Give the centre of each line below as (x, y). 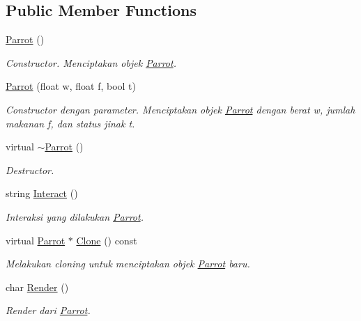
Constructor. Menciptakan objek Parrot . (91, 62)
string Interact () (42, 193)
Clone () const (107, 240)
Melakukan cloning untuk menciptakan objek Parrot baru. (128, 264)
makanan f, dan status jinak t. (70, 123)
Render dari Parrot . (48, 310)
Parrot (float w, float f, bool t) (71, 86)
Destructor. (30, 170)
